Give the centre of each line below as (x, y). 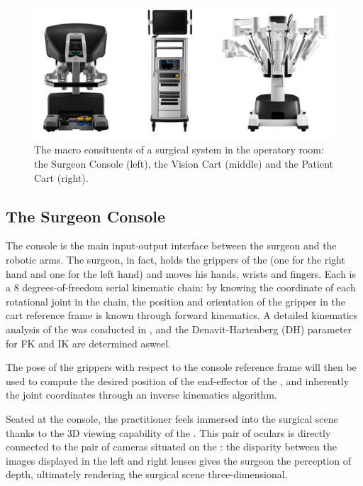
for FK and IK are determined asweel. (88, 343)
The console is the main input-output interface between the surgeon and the (171, 245)
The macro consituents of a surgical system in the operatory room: (179, 150)
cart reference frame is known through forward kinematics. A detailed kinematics (182, 315)
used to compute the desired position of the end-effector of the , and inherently (178, 380)
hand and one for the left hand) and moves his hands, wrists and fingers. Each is (181, 273)
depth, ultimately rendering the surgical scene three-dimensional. (147, 474)
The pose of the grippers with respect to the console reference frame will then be (181, 367)
